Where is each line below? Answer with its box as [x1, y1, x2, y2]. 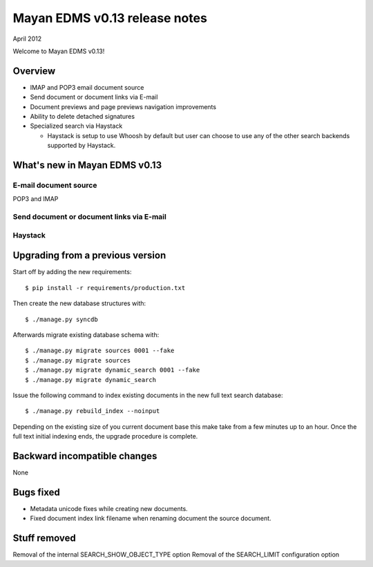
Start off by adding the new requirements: [12, 268, 132, 276]
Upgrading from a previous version [12, 249, 166, 262]
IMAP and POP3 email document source [30, 83, 144, 91]
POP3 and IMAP [12, 195, 59, 203]
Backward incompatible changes [12, 450, 157, 462]
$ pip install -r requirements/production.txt [25, 284, 186, 291]
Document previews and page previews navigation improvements [30, 102, 217, 110]
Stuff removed [12, 532, 76, 544]
